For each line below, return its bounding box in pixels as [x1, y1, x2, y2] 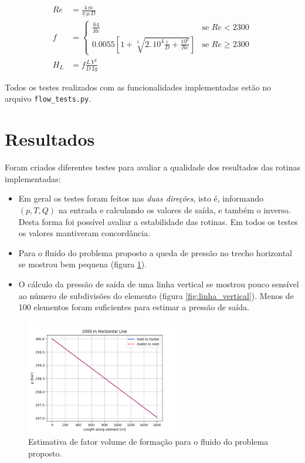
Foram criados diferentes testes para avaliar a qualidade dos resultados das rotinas [5, 161, 300, 173]
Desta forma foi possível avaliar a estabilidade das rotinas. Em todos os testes [18, 215, 298, 227]
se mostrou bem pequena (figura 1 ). [18, 258, 147, 270]
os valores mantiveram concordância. [18, 227, 151, 239]
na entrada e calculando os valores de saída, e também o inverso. [58, 203, 291, 216]
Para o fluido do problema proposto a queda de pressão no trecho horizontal [18, 246, 292, 259]
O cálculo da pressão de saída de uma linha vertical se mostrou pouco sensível [18, 277, 299, 290]
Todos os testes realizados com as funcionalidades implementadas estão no [5, 80, 272, 93]
